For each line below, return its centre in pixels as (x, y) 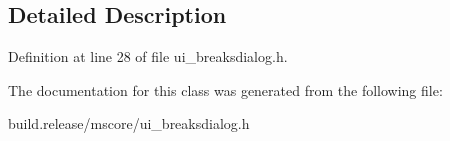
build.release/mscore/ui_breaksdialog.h (129, 123)
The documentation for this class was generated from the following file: (225, 89)
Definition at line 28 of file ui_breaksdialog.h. (148, 56)
